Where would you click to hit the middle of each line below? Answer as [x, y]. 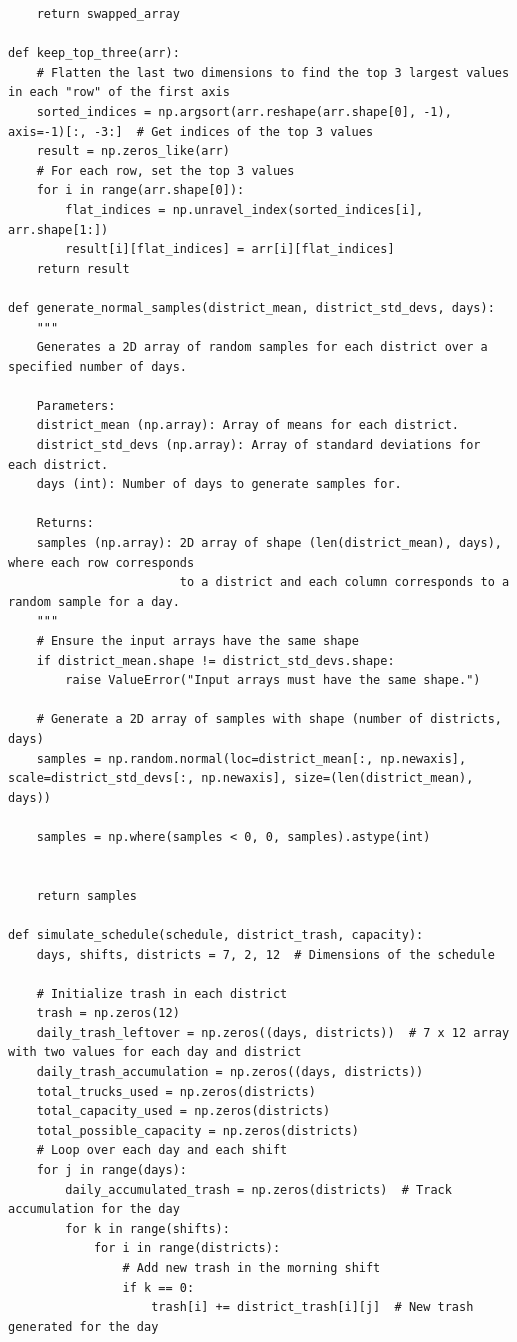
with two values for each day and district [155, 1052]
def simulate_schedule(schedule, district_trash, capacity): [216, 934]
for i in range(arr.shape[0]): [140, 190]
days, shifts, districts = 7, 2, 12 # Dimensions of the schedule [265, 954]
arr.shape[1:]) [58, 229]
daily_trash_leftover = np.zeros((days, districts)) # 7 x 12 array [273, 1032]
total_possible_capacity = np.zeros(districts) [197, 1130]
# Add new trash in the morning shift [251, 1268]
